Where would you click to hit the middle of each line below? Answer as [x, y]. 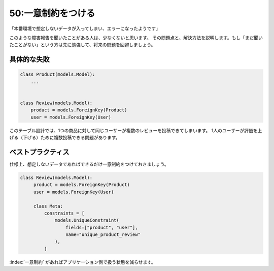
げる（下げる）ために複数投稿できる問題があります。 [65, 138]
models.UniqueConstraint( [87, 220]
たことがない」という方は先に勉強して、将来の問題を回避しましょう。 [82, 45]
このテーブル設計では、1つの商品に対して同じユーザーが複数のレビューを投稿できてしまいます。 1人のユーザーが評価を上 [136, 130]
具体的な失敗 [29, 59]
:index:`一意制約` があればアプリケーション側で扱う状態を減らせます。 [82, 262]
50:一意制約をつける [52, 13]
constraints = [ [64, 213]
